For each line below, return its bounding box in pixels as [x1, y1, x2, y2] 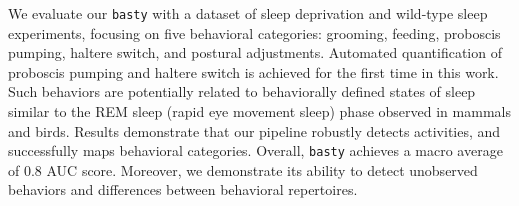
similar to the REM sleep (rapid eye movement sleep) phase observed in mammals [8, 101, 511, 122]
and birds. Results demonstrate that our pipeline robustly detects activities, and [8, 120, 501, 141]
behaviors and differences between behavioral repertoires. [8, 179, 358, 200]
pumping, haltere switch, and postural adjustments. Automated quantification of [8, 42, 502, 63]
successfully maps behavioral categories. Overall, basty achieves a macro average [8, 140, 503, 161]
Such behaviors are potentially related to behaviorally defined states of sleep [8, 81, 476, 102]
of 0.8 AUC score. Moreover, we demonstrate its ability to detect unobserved [8, 159, 478, 180]
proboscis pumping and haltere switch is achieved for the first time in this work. [8, 61, 499, 82]
